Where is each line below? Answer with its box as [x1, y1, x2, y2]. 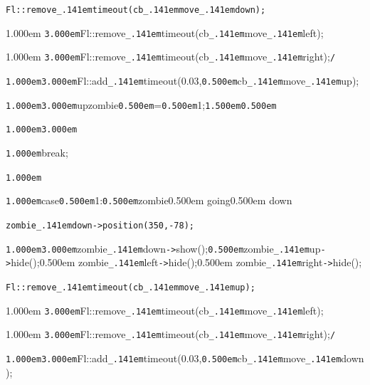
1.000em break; [6, 144, 68, 159]
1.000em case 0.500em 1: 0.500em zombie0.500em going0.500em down [6, 193, 292, 208]
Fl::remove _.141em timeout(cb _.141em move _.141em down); [6, 5, 266, 15]
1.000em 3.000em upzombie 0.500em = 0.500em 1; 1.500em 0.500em [6, 97, 277, 112]
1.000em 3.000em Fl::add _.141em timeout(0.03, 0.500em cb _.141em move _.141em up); [6, 73, 359, 88]
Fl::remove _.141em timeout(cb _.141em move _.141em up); [6, 282, 255, 292]
